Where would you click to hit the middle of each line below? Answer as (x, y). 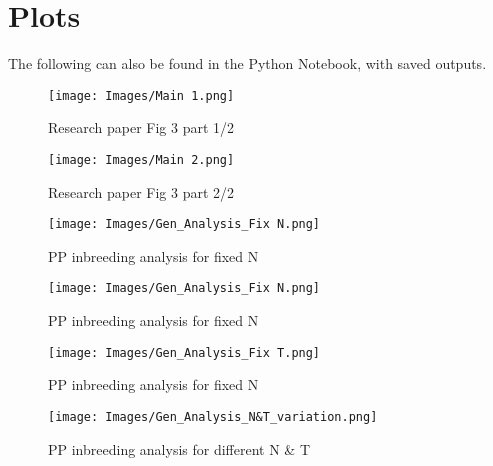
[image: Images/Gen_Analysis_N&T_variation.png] (213, 416)
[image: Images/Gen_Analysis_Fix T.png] (184, 352)
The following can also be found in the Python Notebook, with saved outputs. (247, 63)
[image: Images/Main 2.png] (141, 159)
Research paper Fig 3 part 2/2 (141, 191)
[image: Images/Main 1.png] (141, 95)
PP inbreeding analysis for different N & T (179, 448)
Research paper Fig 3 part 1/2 (141, 127)
